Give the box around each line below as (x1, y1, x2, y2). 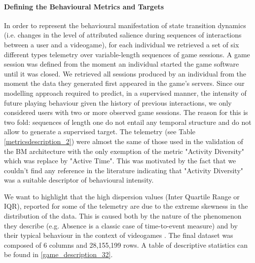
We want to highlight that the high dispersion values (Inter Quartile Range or (4, 191, 240, 201)
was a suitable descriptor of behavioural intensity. (4, 175, 154, 185)
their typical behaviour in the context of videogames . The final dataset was (4, 230, 233, 240)
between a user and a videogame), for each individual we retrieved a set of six (4, 39, 239, 49)
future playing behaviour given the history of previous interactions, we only (4, 97, 232, 108)
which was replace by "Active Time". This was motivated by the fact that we (4, 155, 236, 166)
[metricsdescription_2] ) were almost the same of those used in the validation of (4, 136, 243, 146)
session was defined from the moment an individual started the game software (4, 59, 239, 69)
